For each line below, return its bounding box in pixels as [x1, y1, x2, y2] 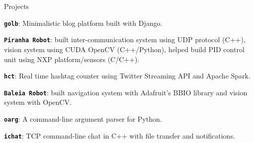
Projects [4, 1, 29, 11]
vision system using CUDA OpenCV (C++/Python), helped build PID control [4, 44, 245, 54]
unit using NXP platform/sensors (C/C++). [4, 54, 140, 64]
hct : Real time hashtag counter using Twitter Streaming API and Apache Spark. [4, 71, 251, 81]
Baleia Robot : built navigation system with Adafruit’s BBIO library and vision [4, 87, 248, 97]
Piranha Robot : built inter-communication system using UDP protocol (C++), [4, 34, 246, 45]
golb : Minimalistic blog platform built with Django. [4, 17, 163, 28]
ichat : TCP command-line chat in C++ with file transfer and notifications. [4, 130, 235, 141]
